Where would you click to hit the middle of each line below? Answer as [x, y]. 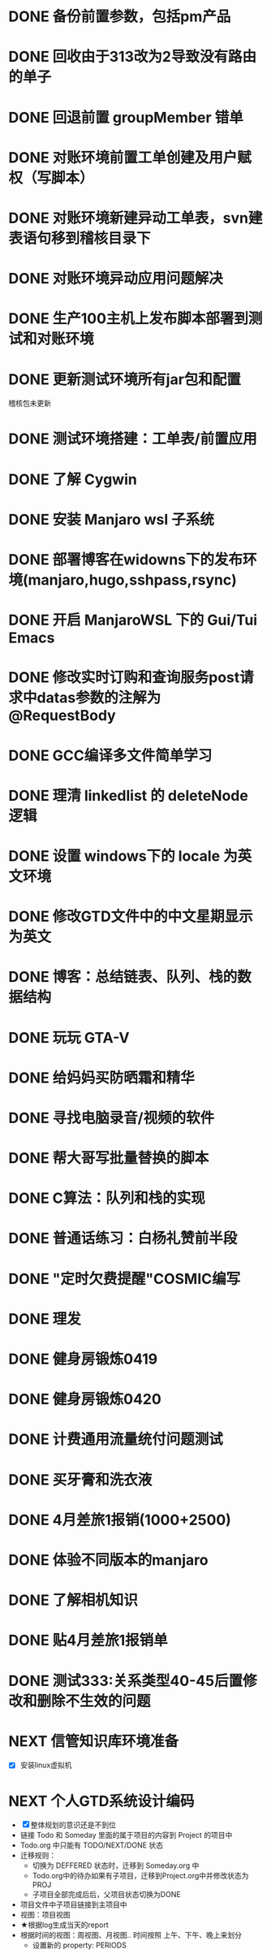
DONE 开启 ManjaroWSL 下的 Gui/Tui [133, 620]
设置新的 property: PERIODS [80, 1945]
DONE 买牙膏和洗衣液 [80, 1480]
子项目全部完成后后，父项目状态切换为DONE [106, 1895]
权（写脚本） [52, 177]
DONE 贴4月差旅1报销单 [88, 1640]
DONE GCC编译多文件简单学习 [110, 755]
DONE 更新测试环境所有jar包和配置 [125, 379]
